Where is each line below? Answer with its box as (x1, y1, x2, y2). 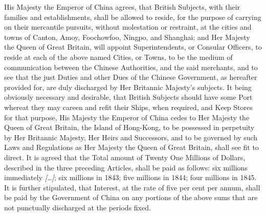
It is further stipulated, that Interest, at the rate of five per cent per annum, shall (4, 182, 260, 192)
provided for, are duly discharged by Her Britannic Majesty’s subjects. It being (4, 81, 252, 92)
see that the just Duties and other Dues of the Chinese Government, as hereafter (4, 72, 257, 82)
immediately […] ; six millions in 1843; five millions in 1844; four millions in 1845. (4, 172, 257, 183)
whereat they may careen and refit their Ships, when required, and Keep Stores (4, 101, 253, 112)
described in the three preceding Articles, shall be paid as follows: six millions (4, 162, 248, 172)
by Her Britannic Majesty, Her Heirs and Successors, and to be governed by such (4, 132, 258, 142)
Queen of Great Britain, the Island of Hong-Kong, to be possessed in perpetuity (4, 122, 255, 133)
